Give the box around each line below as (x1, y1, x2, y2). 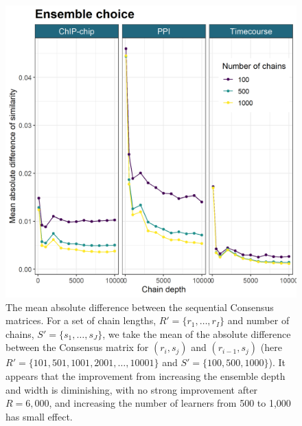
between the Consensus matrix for (5, 340, 149, 354)
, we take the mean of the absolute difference (102, 326, 291, 341)
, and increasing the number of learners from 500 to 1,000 (49, 396, 291, 410)
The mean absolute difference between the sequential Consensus (5, 299, 274, 314)
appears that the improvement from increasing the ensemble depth (5, 368, 286, 383)
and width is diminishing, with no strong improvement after (5, 382, 258, 396)
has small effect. (5, 409, 73, 423)
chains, (5, 326, 34, 341)
